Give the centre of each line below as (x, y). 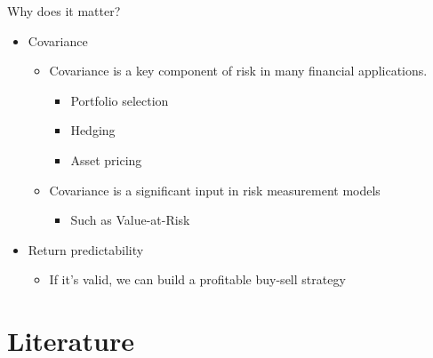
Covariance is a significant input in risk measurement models (215, 190)
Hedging (93, 130)
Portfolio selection (120, 100)
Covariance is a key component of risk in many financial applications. (238, 71)
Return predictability (86, 249)
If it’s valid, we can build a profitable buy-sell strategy (197, 279)
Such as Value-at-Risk (130, 220)
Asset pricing (106, 159)
